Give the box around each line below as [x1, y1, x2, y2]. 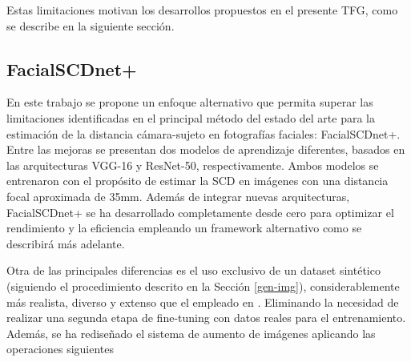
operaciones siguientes [6, 340, 115, 357]
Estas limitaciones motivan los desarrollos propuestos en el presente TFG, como [6, 2, 398, 18]
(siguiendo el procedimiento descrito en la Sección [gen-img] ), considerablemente [6, 277, 400, 294]
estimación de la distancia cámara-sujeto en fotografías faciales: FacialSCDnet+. [6, 125, 401, 142]
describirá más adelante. [6, 235, 125, 251]
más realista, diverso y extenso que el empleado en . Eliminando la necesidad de [6, 293, 399, 310]
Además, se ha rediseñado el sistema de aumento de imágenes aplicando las [6, 324, 376, 341]
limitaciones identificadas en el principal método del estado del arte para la [6, 109, 376, 126]
